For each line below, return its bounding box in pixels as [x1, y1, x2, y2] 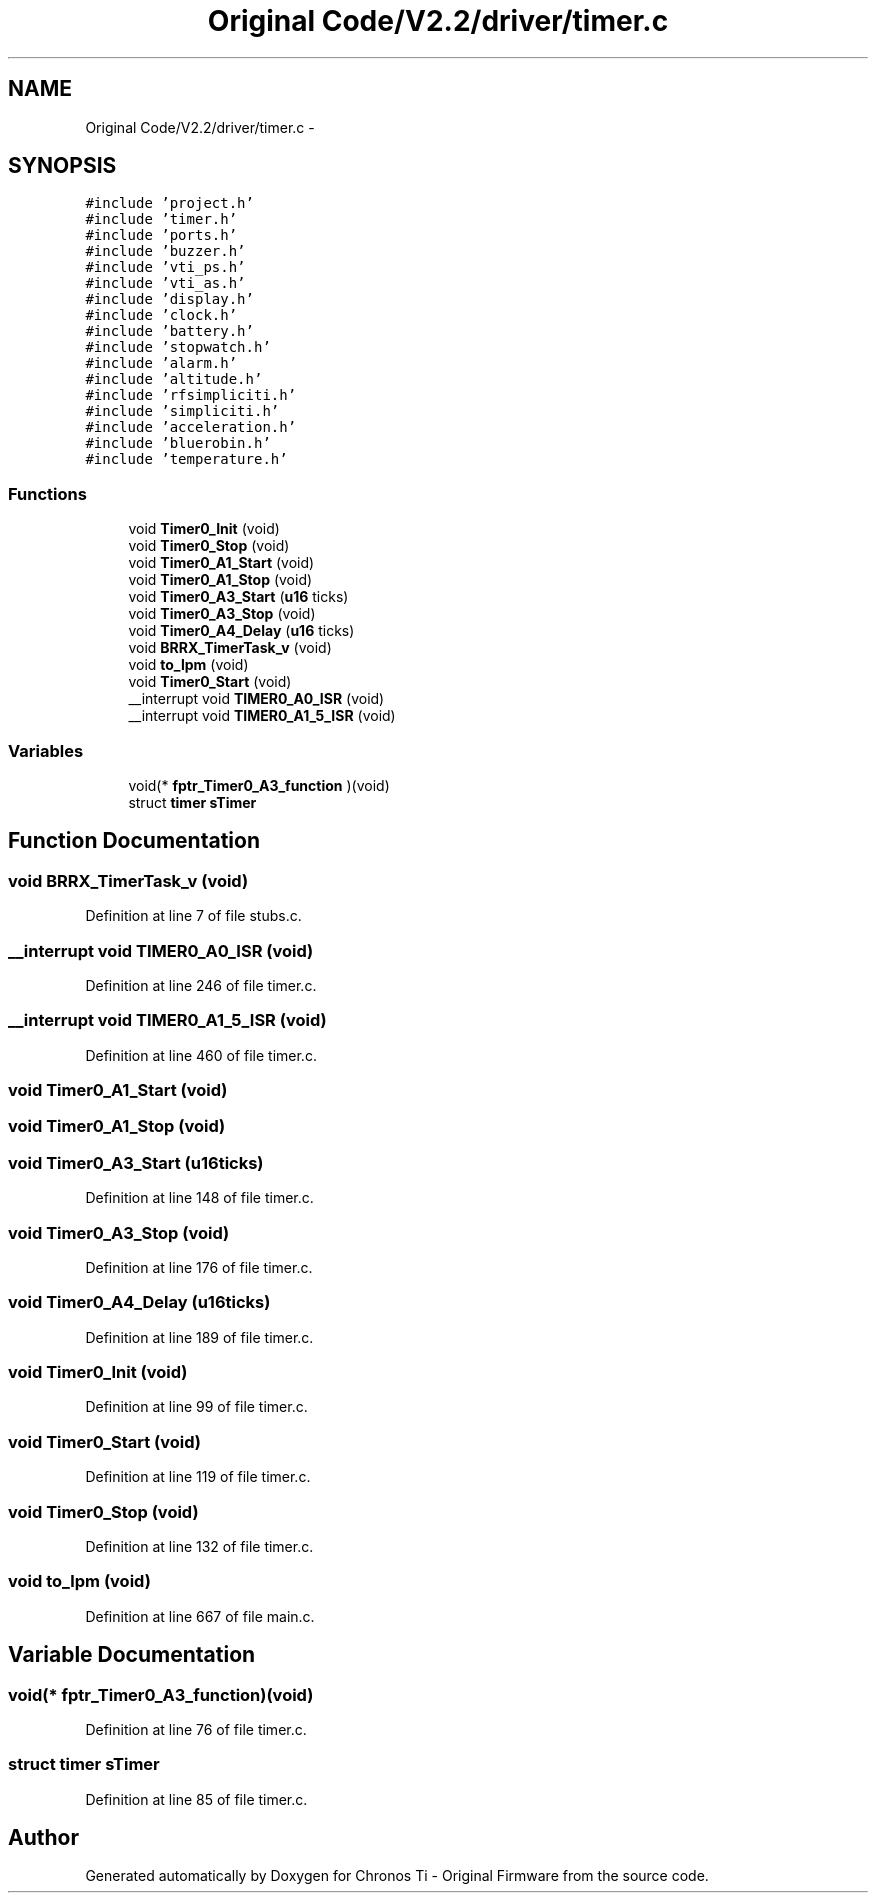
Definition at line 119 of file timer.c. [85, 1468, 311, 1486]
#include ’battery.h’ [85, 323, 254, 340]
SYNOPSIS [8, 153, 117, 179]
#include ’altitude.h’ [85, 371, 263, 388]
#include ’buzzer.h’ [85, 243, 246, 260]
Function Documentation [8, 828, 260, 854]
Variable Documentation [8, 1642, 256, 1668]
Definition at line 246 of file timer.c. [85, 976, 317, 994]
